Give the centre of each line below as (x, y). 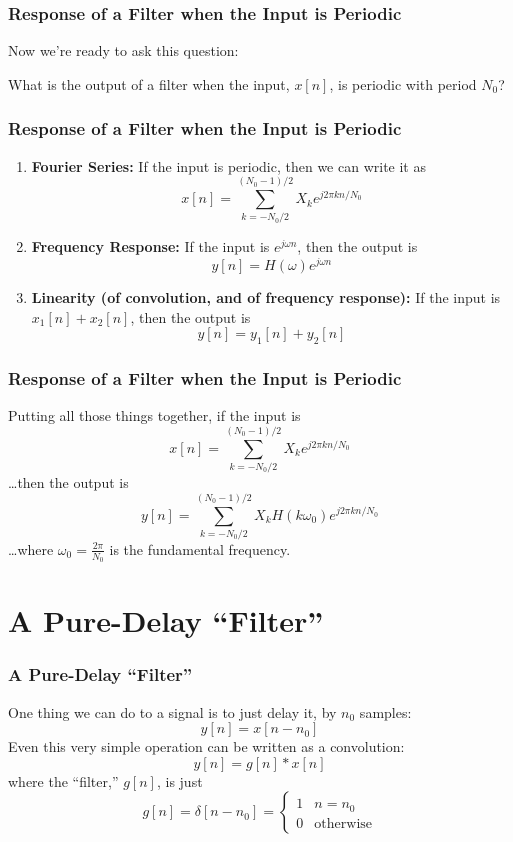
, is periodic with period (403, 83)
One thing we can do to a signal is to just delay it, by (172, 711)
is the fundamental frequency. (200, 548)
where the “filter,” (63, 780)
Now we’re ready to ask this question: (123, 50)
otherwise (343, 823)
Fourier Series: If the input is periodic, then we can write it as (228, 165)
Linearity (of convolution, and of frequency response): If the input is (266, 297)
